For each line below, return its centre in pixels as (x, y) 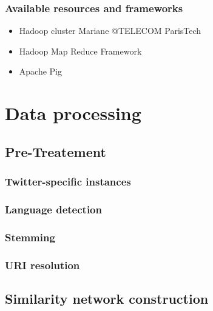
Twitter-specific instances (68, 182)
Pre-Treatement (56, 151)
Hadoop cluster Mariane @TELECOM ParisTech (110, 31)
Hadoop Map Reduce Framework (80, 51)
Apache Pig (40, 71)
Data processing (73, 113)
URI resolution (42, 265)
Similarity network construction (107, 298)
